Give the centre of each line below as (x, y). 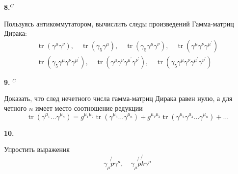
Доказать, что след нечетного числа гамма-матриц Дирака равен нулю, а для (118, 98)
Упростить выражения (37, 149)
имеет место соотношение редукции (89, 108)
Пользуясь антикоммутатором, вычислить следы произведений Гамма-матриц (119, 23)
